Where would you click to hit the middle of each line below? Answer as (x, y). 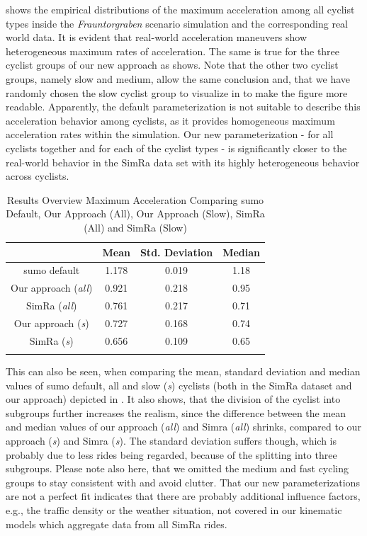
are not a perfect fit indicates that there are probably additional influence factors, (183, 496)
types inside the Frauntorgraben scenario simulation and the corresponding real (177, 23)
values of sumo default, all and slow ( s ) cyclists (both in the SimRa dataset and (179, 385)
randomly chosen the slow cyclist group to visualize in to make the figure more (177, 92)
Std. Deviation (176, 252)
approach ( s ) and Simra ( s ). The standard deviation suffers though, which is (171, 441)
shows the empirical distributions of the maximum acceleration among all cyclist (180, 9)
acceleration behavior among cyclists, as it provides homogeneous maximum (170, 120)
